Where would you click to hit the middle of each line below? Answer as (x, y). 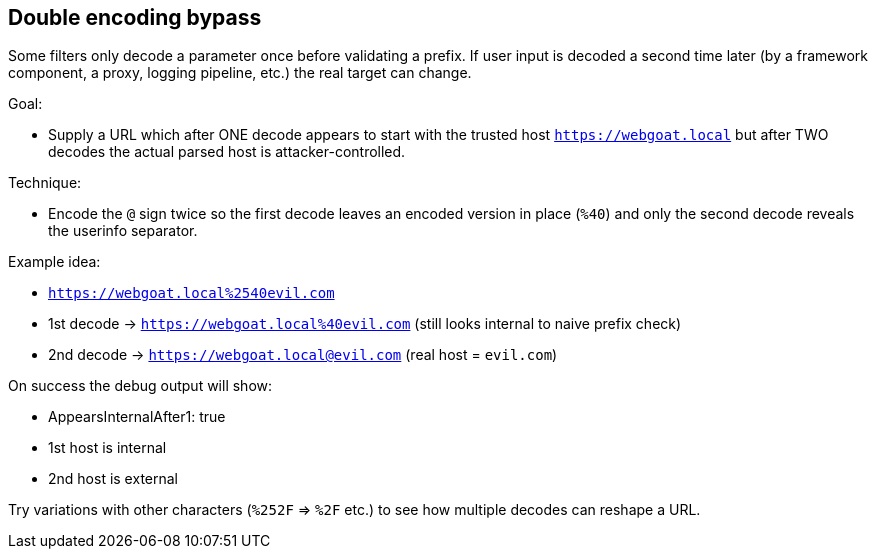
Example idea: (54, 262)
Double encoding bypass (135, 17)
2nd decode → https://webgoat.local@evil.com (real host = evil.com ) (303, 355)
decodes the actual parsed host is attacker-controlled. (227, 152)
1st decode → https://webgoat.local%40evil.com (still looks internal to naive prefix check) (365, 324)
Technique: (45, 183)
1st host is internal (107, 448)
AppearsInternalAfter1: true (137, 417)
